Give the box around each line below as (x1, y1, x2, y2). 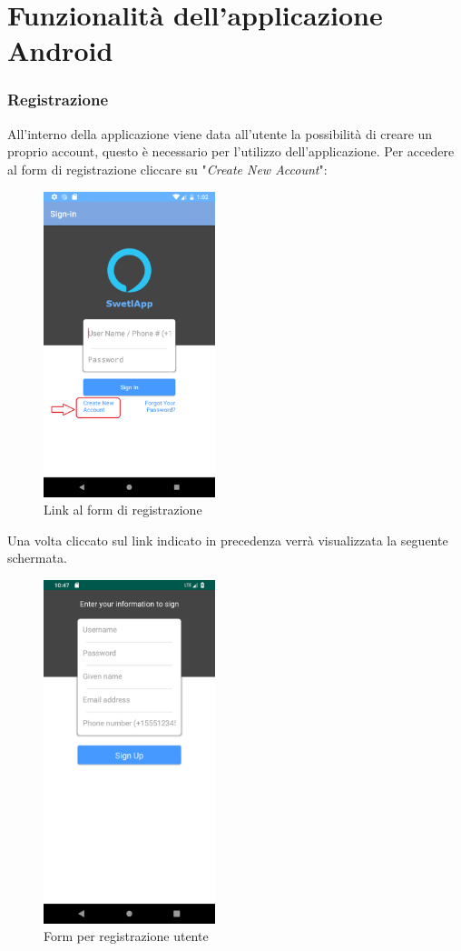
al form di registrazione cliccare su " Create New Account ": (7, 159, 328, 178)
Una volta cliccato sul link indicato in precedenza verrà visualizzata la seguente (7, 530, 448, 549)
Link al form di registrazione (44, 500, 202, 519)
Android (7, 32, 113, 69)
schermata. (7, 548, 67, 567)
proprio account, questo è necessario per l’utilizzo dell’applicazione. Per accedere (7, 142, 455, 161)
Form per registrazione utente (44, 926, 209, 946)
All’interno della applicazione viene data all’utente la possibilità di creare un (7, 124, 433, 143)
